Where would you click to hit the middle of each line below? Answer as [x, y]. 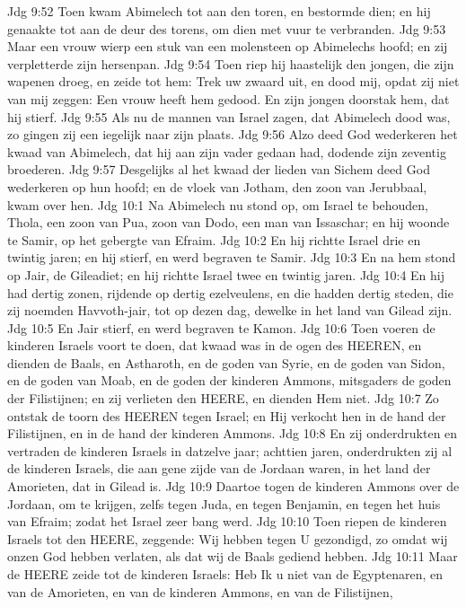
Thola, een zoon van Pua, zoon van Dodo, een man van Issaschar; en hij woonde [229, 222]
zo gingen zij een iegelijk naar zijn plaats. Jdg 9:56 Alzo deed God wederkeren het [233, 134]
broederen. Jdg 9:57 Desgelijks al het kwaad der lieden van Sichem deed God [219, 169]
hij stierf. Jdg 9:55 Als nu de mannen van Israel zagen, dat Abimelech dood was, [229, 116]
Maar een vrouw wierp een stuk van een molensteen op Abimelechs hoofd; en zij [228, 46]
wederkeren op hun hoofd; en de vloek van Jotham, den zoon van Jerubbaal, [217, 186]
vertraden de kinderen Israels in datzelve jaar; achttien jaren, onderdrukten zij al [230, 450]
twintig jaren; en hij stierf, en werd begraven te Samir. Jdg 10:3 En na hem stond [232, 257]
